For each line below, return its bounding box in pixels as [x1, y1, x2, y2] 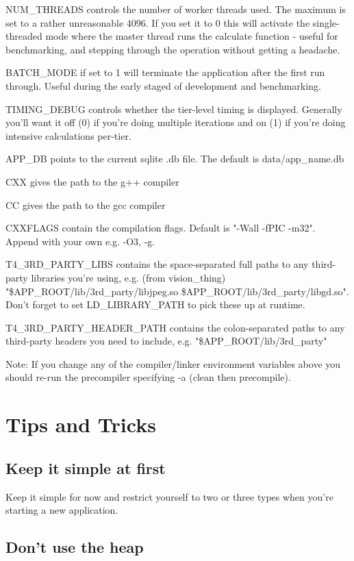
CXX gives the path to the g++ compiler [5, 174, 179, 188]
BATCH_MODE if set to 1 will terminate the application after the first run [5, 65, 325, 79]
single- [312, 15, 340, 29]
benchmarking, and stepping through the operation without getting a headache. [5, 42, 340, 56]
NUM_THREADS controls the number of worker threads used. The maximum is [5, 2, 346, 16]
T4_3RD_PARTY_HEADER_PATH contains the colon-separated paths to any [5, 320, 345, 334]
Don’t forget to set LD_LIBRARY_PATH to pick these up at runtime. [5, 297, 305, 312]
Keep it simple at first [5, 457, 166, 478]
